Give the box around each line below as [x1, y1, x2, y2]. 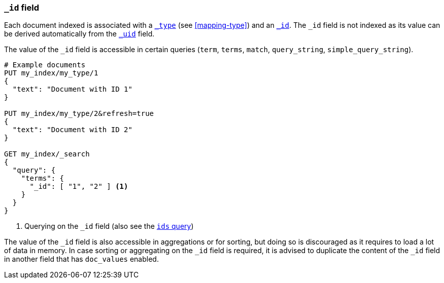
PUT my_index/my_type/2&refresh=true [4, 109, 154, 118]
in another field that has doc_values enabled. [4, 255, 159, 264]
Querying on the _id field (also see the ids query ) [24, 222, 194, 231]
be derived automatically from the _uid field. [4, 29, 155, 38]
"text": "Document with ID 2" [12, 126, 132, 134]
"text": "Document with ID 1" [12, 85, 132, 94]
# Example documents [4, 61, 86, 69]
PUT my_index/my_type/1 [4, 69, 98, 77]
